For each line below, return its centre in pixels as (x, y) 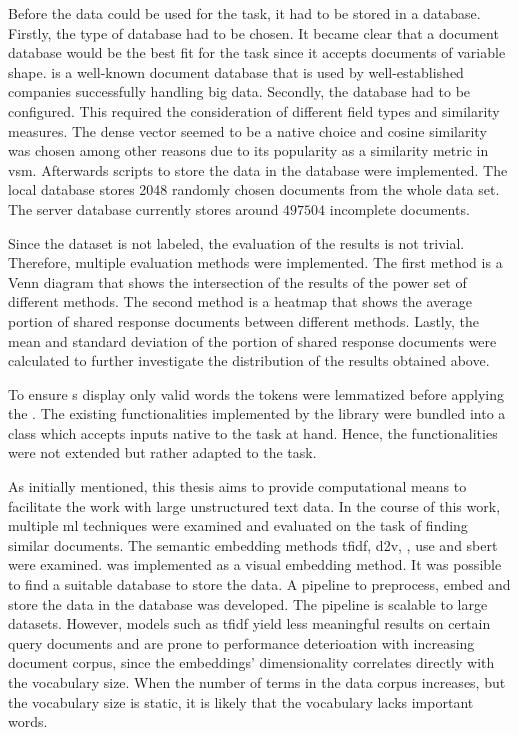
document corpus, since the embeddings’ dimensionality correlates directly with (251, 662)
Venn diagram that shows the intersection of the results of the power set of (237, 281)
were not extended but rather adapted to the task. (162, 452)
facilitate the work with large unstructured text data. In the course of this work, (254, 505)
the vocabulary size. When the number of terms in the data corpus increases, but (257, 682)
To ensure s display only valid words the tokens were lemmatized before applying (256, 393)
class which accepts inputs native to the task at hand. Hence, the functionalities (253, 432)
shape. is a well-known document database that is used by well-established (236, 71)
